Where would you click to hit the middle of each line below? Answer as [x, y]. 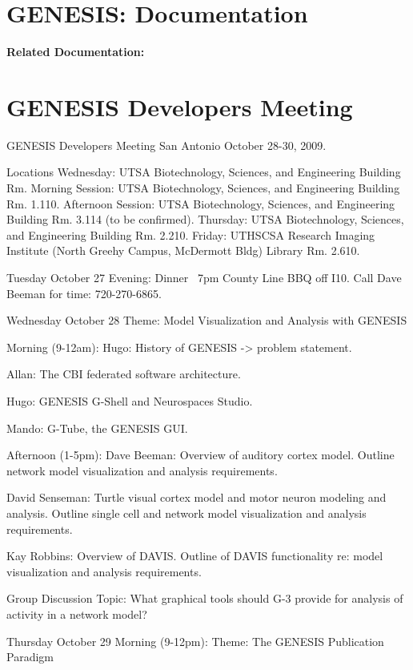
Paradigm [30, 657]
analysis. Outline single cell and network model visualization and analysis [186, 513]
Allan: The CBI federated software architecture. [124, 374]
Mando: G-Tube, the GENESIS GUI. [97, 428]
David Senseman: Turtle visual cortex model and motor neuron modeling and [196, 497]
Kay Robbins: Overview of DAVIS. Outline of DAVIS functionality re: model [195, 556]
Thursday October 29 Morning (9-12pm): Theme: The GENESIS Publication [195, 641]
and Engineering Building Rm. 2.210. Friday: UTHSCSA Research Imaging [191, 234]
